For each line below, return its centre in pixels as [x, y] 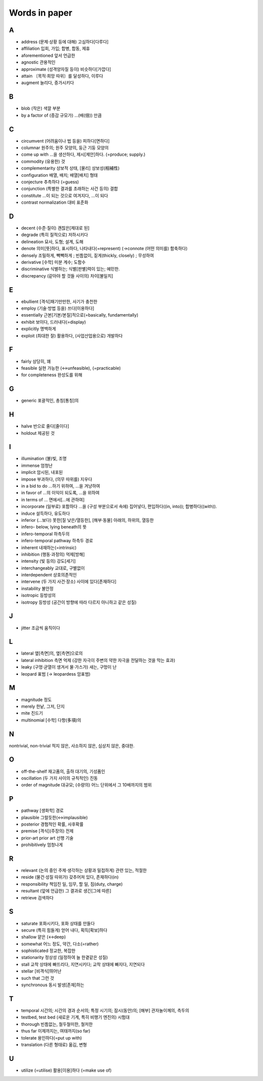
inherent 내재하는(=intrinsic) [49, 548]
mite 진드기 [32, 713]
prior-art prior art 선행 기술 [47, 838]
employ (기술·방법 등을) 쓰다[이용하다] [58, 308]
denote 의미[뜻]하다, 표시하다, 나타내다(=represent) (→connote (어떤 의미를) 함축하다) [104, 249]
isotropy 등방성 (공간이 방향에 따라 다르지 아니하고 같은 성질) [79, 602]
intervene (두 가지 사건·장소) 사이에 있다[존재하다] [69, 582]
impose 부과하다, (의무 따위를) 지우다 [57, 479]
